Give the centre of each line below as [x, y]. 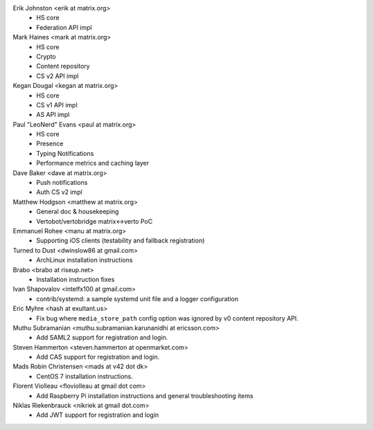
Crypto [46, 56]
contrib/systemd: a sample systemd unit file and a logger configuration [137, 298]
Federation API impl [64, 27]
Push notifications [62, 183]
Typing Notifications [65, 153]
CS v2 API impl [57, 75]
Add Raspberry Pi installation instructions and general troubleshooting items [145, 395]
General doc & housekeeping [78, 212]
